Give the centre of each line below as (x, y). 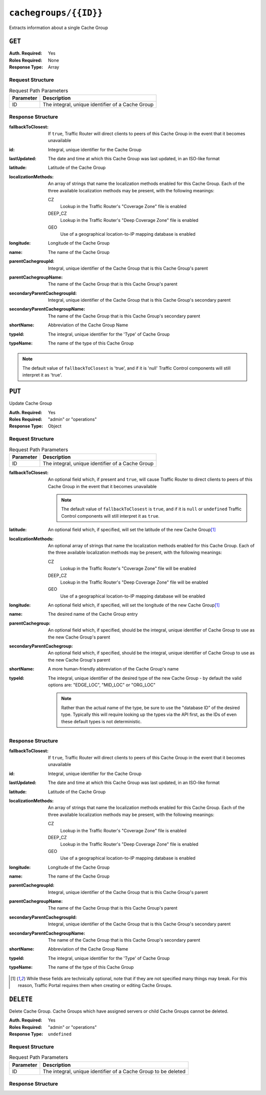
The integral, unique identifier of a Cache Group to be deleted (114, 1071)
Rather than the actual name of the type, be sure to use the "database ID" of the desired (150, 707)
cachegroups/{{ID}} (56, 13)
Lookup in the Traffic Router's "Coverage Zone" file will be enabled (128, 568)
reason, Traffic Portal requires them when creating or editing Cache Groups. (95, 985)
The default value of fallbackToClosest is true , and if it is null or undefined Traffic (151, 509)
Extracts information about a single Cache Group (59, 28)
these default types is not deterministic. (101, 721)
